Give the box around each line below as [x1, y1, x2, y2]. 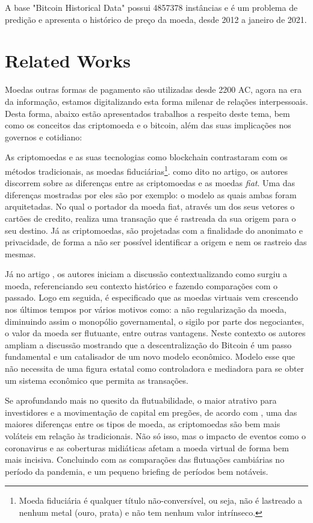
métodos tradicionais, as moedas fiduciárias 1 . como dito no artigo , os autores [5, 163, 288, 177]
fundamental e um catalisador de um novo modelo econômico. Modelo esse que [5, 350, 296, 363]
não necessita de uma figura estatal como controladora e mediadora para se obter [5, 362, 305, 375]
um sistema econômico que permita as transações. [5, 374, 188, 386]
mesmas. [5, 247, 36, 260]
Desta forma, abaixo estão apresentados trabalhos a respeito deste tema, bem [5, 107, 290, 119]
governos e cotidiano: [5, 130, 82, 143]
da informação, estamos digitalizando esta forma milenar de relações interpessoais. [5, 95, 308, 107]
